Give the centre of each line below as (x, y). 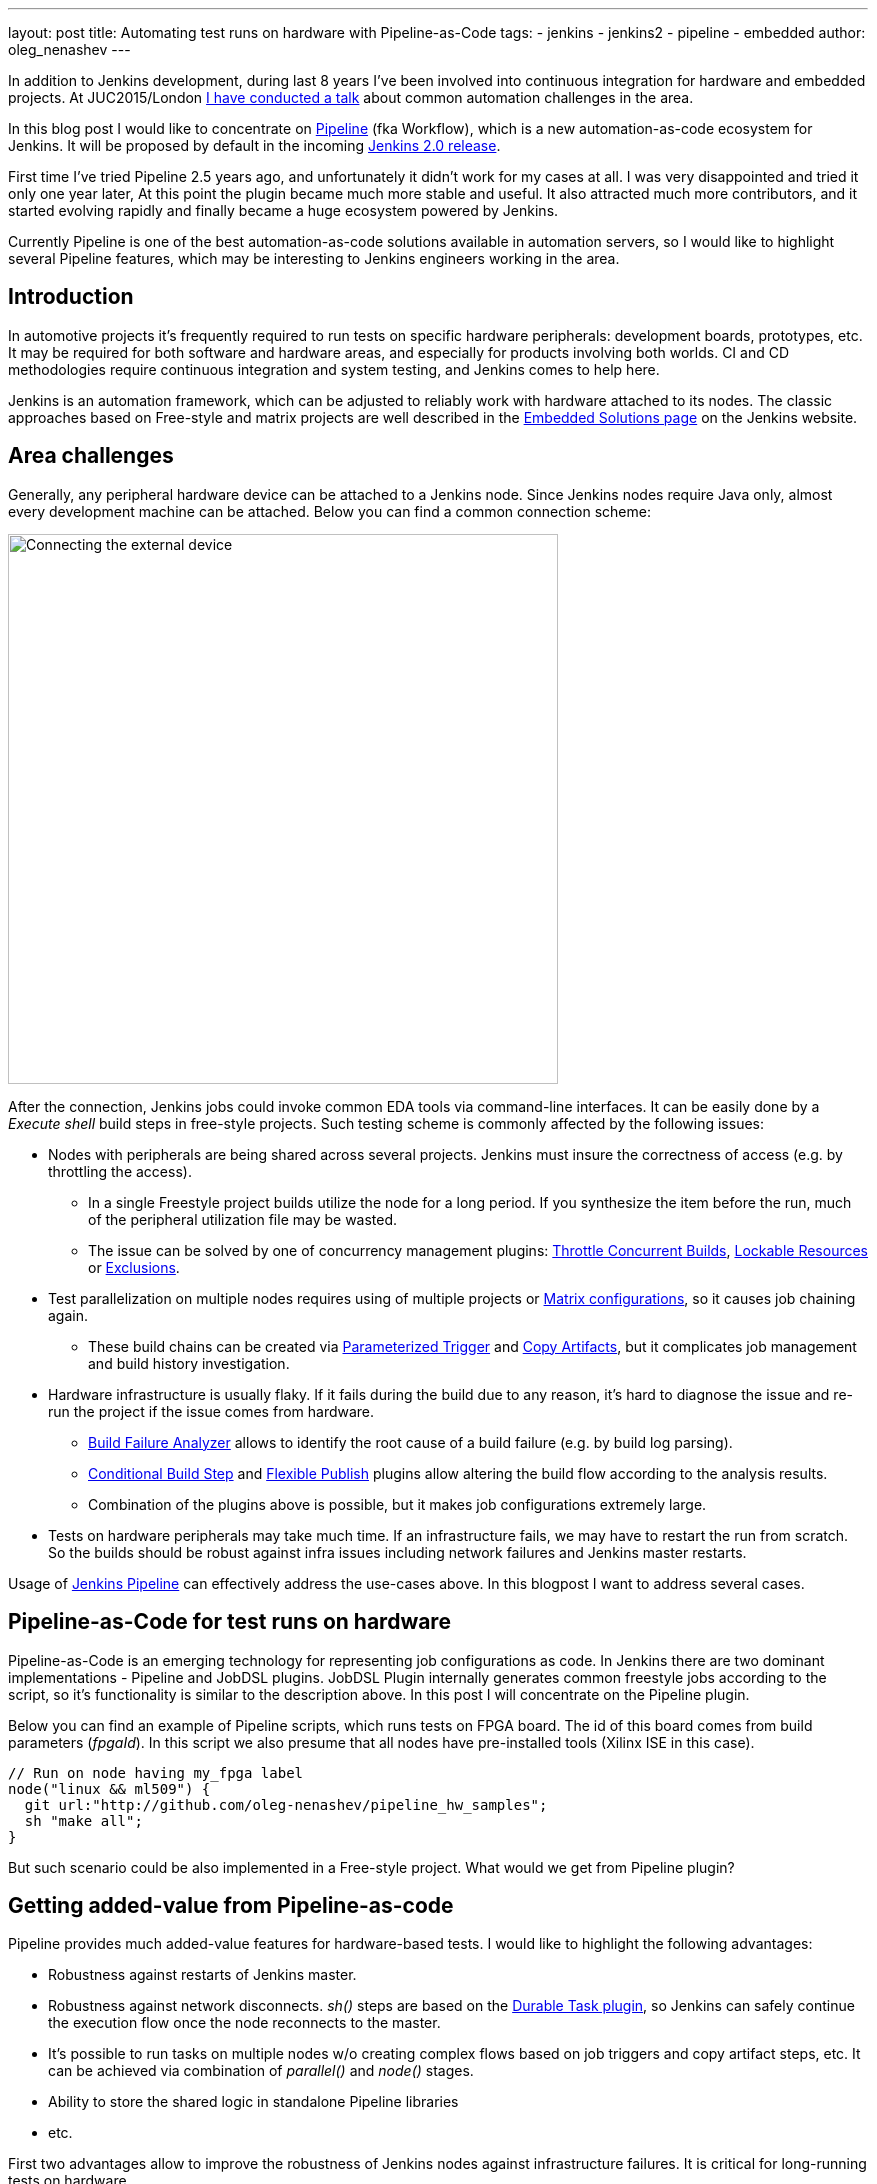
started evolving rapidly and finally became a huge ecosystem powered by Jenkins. (283, 210)
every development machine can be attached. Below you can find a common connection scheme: (329, 511)
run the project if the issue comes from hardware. (211, 1411)
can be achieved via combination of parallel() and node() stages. (261, 2071)
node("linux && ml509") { (109, 1788)
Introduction (71, 297)
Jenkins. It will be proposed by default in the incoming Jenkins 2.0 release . (254, 145)
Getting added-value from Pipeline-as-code (231, 1905)
